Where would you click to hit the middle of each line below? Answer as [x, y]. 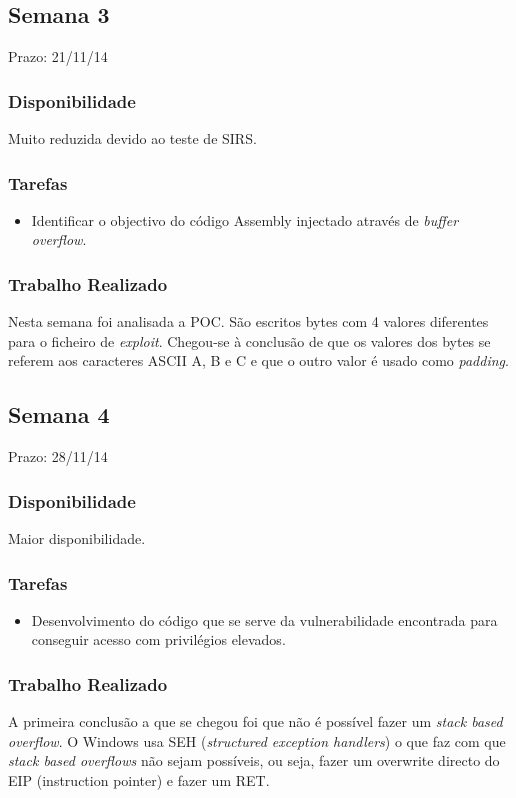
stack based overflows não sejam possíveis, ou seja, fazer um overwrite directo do [254, 760]
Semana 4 [59, 414]
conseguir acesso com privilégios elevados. [158, 639]
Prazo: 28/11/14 [58, 456]
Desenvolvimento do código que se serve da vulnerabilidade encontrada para [264, 619]
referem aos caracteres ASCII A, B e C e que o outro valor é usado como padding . [258, 360]
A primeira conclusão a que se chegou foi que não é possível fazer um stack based [255, 721]
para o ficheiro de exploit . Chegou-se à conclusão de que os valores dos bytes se [249, 340]
